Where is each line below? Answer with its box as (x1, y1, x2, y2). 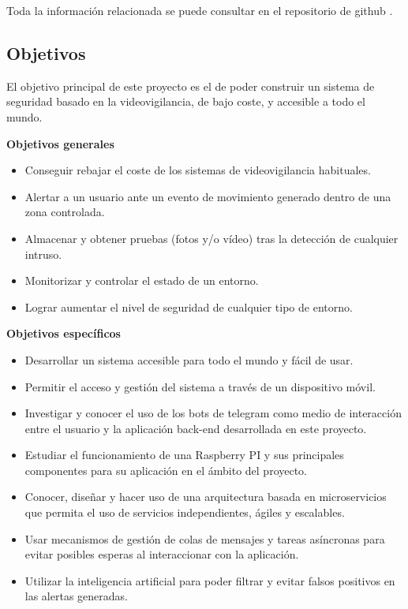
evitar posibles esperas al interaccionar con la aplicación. (24, 546, 299, 562)
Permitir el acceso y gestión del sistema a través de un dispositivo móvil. (24, 378, 376, 394)
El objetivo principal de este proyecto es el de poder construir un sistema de (6, 77, 375, 94)
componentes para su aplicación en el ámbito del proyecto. (24, 461, 308, 478)
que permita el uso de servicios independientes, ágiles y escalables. (24, 504, 345, 521)
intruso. (24, 245, 62, 262)
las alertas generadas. (24, 588, 128, 604)
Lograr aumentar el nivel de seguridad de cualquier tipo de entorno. (24, 298, 353, 315)
